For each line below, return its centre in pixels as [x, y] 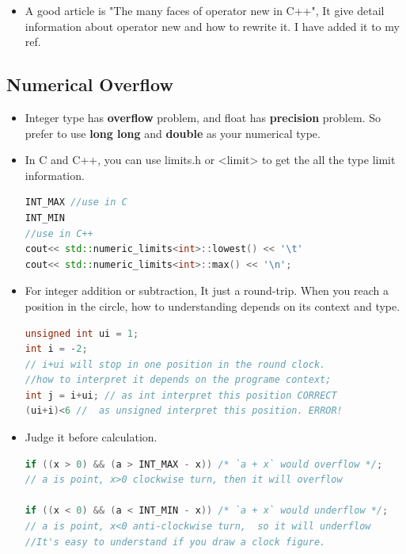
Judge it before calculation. [91, 437]
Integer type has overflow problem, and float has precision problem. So [203, 117]
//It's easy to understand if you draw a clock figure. [175, 542]
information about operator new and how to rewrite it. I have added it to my [212, 26]
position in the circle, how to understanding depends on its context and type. [212, 306]
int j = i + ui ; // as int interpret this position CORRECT [181, 395]
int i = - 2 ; [56, 349]
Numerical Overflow [90, 84]
